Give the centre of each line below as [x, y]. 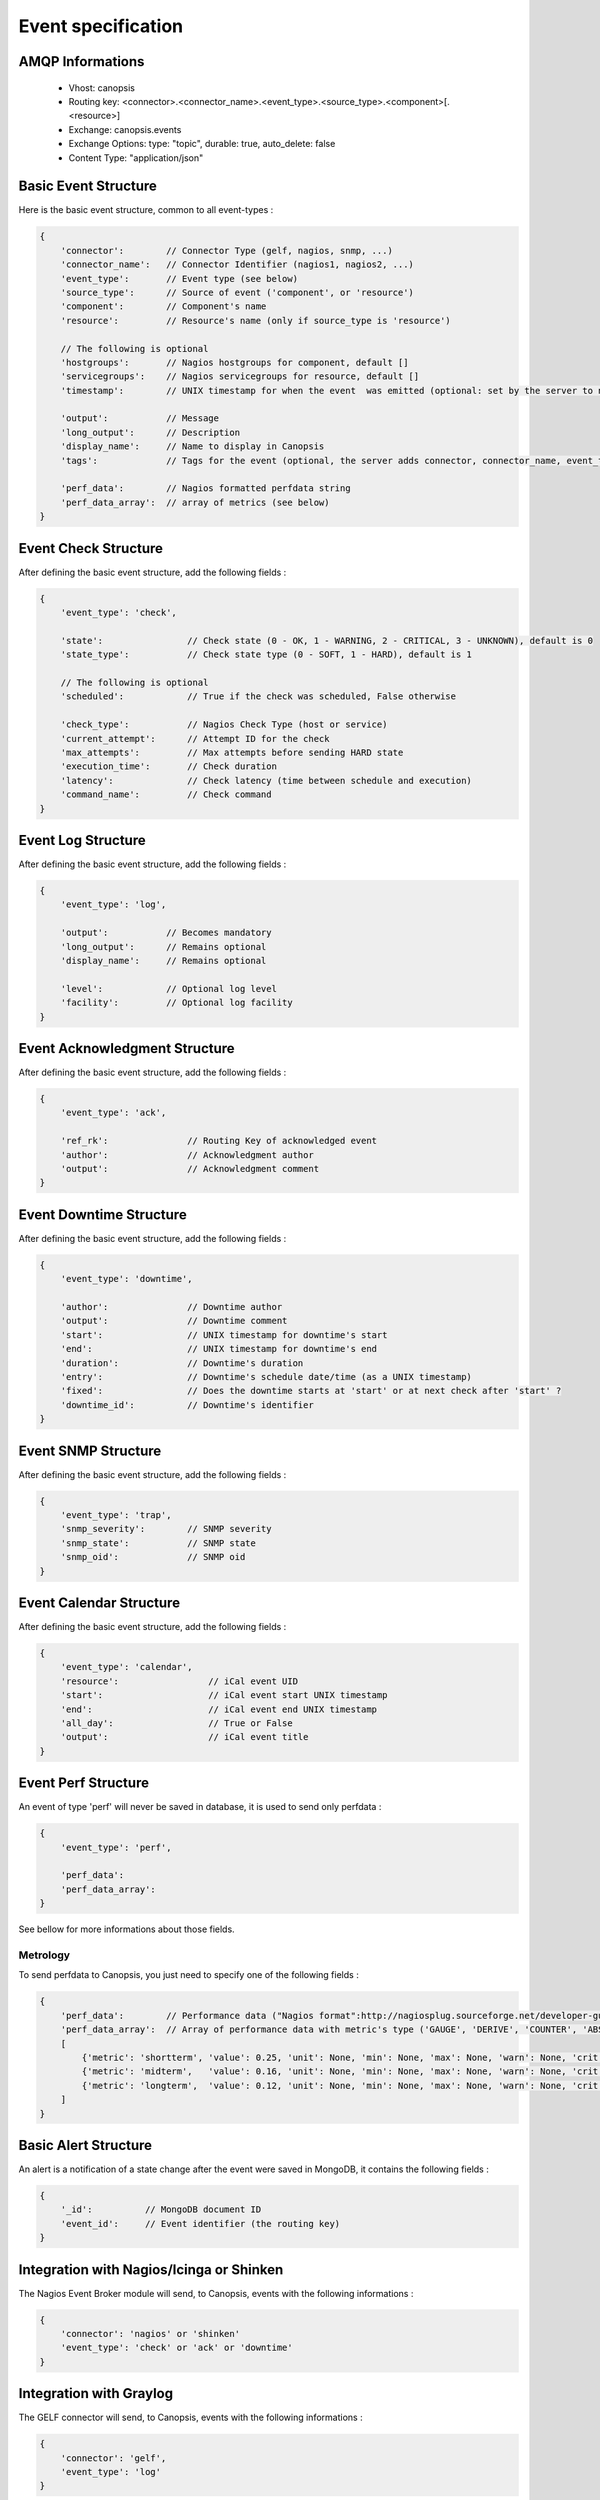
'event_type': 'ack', [113, 1113]
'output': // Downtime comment [174, 1321]
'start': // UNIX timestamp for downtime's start [224, 1334]
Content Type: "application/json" [136, 157]
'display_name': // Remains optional [163, 960]
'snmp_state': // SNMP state [158, 1543]
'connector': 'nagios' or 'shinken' [150, 2334]
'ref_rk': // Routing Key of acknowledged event [219, 1141]
